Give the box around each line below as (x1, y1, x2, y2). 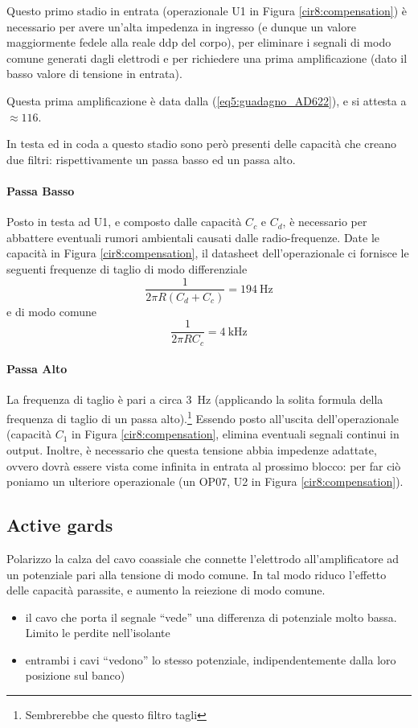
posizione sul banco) (25, 667, 125, 684)
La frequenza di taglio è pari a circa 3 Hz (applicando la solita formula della (6, 391, 383, 408)
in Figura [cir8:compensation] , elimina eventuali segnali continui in (72, 426, 400, 442)
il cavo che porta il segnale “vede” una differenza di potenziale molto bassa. (25, 608, 397, 625)
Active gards (6, 512, 113, 537)
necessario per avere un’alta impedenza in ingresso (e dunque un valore (6, 18, 356, 35)
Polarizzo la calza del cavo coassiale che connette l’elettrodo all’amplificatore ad (6, 549, 400, 566)
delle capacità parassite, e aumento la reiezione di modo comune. (6, 582, 326, 598)
